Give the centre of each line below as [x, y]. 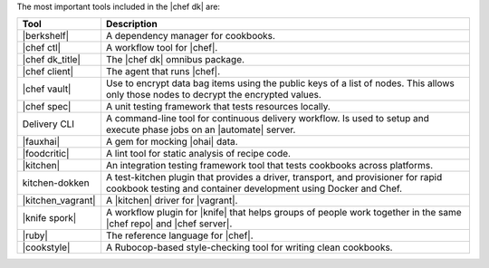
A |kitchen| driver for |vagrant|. [172, 201]
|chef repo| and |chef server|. [169, 224]
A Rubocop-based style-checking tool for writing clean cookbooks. [249, 247]
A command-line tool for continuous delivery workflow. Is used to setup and [267, 119]
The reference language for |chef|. [179, 235]
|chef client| [48, 72]
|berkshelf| [46, 36]
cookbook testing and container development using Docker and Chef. [254, 188]
